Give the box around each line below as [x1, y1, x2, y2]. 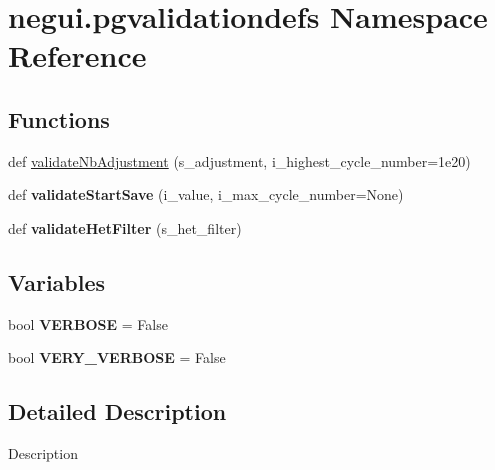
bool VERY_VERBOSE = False [8, 347, 226, 368]
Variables [8, 266, 106, 297]
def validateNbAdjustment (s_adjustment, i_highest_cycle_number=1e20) [8, 150, 471, 171]
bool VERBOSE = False [8, 313, 168, 334]
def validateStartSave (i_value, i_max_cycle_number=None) [8, 184, 404, 205]
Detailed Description [8, 396, 227, 427]
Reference [8, 35, 147, 76]
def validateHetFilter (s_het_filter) [8, 217, 242, 238]
